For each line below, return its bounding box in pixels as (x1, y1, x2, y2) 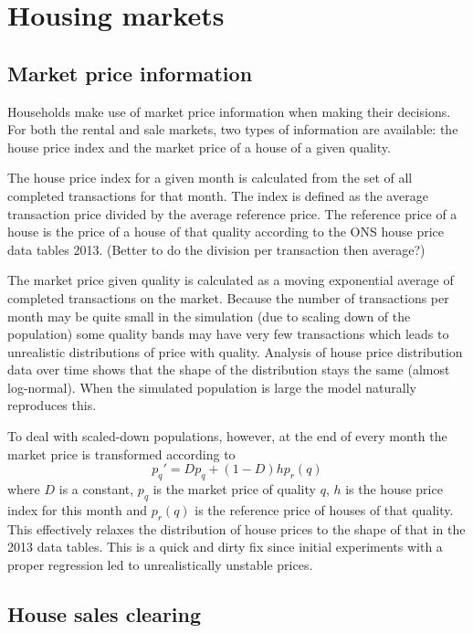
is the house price (345, 480, 443, 499)
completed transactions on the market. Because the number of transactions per (7, 288, 449, 307)
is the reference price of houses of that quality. (194, 500, 454, 519)
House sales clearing (7, 599, 202, 628)
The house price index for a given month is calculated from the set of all (7, 168, 413, 187)
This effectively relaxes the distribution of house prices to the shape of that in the (7, 519, 466, 538)
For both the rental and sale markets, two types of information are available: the (7, 120, 458, 139)
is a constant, (58, 480, 134, 499)
